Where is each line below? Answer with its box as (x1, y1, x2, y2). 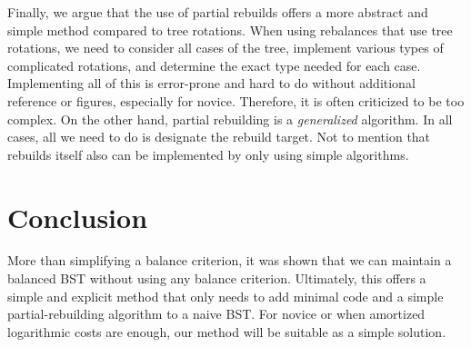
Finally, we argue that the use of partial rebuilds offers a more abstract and (7, 3, 428, 21)
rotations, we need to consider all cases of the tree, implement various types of (7, 38, 444, 57)
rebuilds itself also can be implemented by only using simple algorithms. (7, 144, 409, 164)
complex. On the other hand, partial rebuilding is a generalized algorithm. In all (7, 109, 453, 128)
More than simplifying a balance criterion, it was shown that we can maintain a (7, 251, 452, 270)
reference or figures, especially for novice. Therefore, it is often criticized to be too (7, 91, 465, 110)
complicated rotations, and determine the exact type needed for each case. (7, 55, 421, 74)
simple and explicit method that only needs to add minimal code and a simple (7, 286, 444, 305)
